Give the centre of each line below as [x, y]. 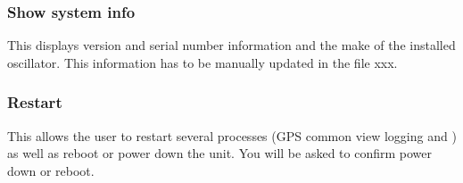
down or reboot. [51, 170]
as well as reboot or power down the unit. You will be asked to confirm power [220, 153]
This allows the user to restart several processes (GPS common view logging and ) [232, 135]
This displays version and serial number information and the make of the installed [231, 45]
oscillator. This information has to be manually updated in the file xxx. [203, 62]
